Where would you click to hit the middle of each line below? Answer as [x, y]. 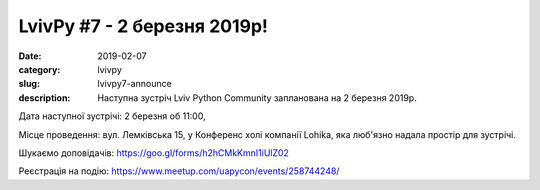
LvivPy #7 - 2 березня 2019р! [143, 26]
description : [44, 97]
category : [39, 69]
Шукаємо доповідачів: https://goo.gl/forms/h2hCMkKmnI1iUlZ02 [154, 152]
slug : [29, 84]
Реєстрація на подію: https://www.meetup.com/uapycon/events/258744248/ [179, 171]
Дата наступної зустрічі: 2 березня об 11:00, [112, 116]
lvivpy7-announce [134, 84]
